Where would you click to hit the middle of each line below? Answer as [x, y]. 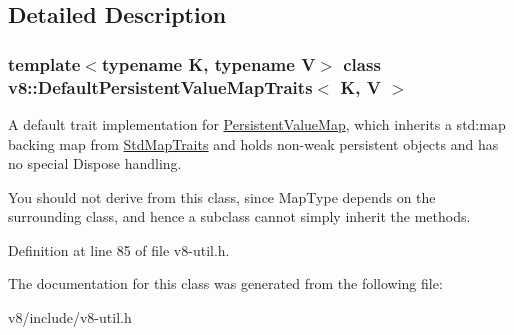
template [44, 63]
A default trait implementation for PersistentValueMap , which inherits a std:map [257, 123]
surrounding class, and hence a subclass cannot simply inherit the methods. [239, 216]
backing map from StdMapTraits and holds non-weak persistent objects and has [253, 143]
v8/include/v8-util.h [70, 317]
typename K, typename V [208, 63]
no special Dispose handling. [95, 163]
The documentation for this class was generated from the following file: [225, 283]
